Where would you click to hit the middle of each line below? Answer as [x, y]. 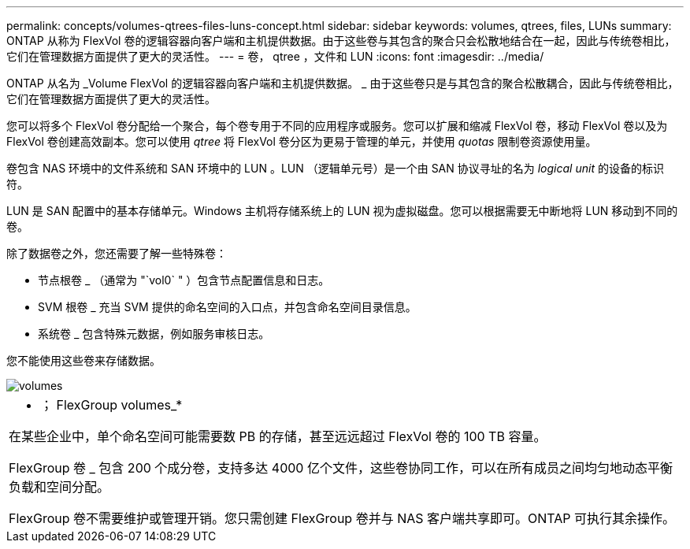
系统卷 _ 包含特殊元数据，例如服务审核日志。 [154, 334]
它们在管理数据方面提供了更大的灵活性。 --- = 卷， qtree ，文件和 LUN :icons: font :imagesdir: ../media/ [275, 56]
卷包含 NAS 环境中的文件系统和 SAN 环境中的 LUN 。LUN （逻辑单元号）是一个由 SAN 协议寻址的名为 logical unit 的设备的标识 [335, 168]
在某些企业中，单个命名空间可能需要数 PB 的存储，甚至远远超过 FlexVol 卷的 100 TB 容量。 [278, 436]
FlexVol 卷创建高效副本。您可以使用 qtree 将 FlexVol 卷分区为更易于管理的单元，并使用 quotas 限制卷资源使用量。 [302, 141]
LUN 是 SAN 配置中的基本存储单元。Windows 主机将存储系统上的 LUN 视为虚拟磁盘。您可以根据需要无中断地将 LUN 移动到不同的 [342, 211]
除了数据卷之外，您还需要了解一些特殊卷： [117, 253]
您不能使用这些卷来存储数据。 [83, 360]
